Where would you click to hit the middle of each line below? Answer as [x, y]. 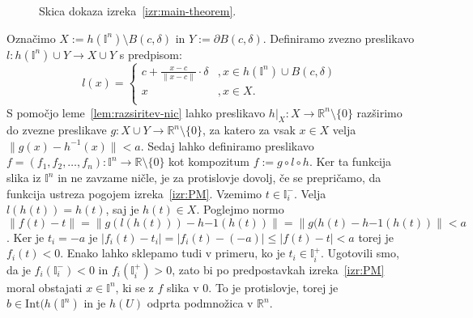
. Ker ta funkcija [350, 161]
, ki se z [134, 287]
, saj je [122, 209]
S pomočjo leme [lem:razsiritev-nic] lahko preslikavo [136, 112]
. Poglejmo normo [240, 209]
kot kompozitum [209, 161]
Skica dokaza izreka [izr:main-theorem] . [138, 11]
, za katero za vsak [249, 130]
